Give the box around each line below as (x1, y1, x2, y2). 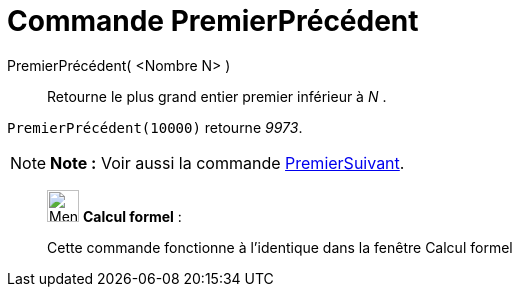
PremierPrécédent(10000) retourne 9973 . (7, 118, 303, 136)
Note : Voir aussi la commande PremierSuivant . (50, 152, 405, 173)
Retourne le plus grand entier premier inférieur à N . (47, 87, 387, 105)
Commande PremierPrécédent (7, 4, 419, 38)
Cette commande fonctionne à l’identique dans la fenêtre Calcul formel (47, 238, 513, 256)
